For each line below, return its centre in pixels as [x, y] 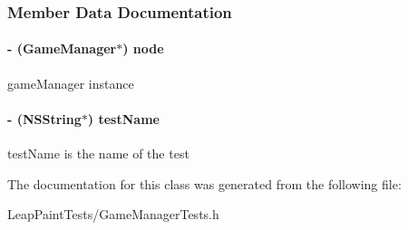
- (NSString [44, 118]
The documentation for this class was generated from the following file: [204, 183]
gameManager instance [71, 83]
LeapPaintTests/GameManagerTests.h [113, 214]
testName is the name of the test [98, 153]
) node [143, 48]
